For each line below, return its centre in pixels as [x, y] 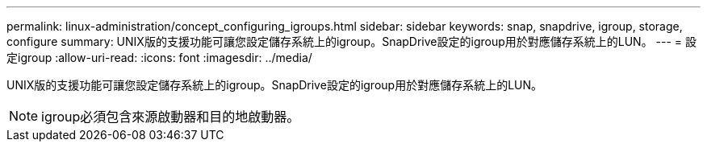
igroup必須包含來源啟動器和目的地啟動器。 [171, 117]
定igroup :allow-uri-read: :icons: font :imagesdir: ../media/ [159, 58]
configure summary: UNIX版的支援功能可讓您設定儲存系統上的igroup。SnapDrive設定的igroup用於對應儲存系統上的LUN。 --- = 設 [352, 41]
